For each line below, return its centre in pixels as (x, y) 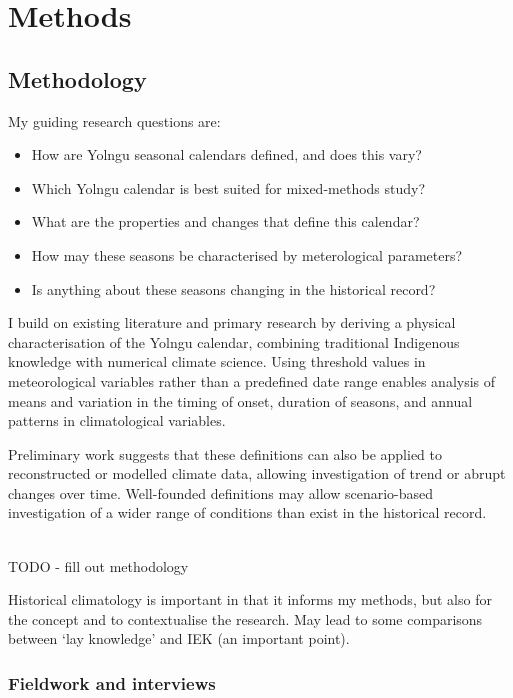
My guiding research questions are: (114, 120)
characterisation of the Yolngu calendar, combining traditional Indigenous (234, 341)
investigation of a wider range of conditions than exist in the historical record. (247, 512)
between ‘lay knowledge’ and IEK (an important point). (179, 638)
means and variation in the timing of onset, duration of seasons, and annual (240, 400)
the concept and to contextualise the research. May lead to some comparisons (245, 618)
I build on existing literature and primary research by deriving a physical (232, 322)
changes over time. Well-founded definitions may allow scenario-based (221, 492)
